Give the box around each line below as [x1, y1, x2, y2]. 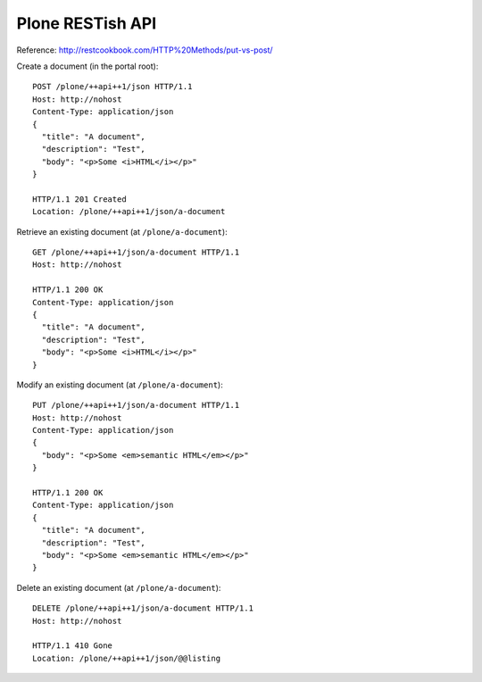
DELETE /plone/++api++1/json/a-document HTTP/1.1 [32, 603, 254, 613]
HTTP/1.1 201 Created [32, 194, 127, 204]
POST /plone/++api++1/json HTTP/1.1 [32, 81, 193, 92]
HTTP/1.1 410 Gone [32, 641, 113, 651]
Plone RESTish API [16, 13, 157, 33]
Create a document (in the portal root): [16, 61, 159, 71]
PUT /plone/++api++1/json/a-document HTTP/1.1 [32, 400, 240, 411]
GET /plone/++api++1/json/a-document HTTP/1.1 [32, 247, 240, 258]
